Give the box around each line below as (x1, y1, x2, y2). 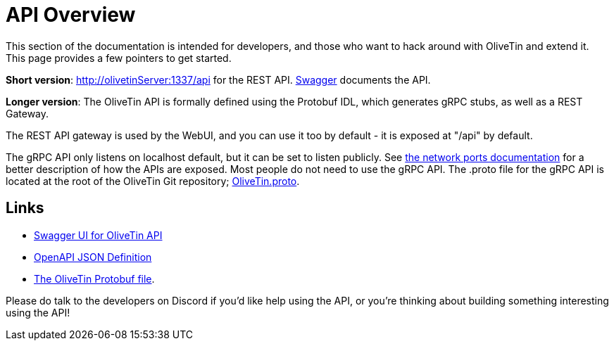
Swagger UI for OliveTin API (34, 229, 163, 241)
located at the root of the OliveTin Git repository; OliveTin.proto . (6, 174, 300, 187)
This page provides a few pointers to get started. (6, 51, 232, 64)
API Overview (6, 3, 136, 27)
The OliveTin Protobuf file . (34, 272, 155, 285)
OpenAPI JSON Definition (34, 250, 152, 263)
